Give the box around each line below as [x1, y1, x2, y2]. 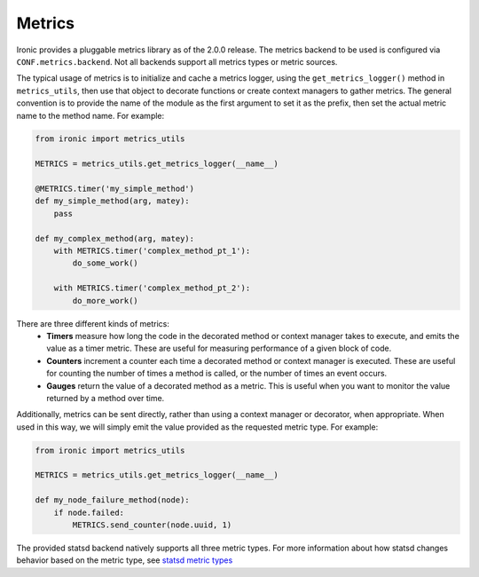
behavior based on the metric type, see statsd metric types [16, 555, 233, 565]
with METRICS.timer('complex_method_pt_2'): [53, 283, 251, 293]
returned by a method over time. [46, 392, 165, 403]
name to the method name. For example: [16, 110, 165, 121]
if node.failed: [53, 507, 124, 518]
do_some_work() [72, 258, 139, 268]
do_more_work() [72, 296, 139, 305]
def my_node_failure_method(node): [35, 495, 190, 505]
